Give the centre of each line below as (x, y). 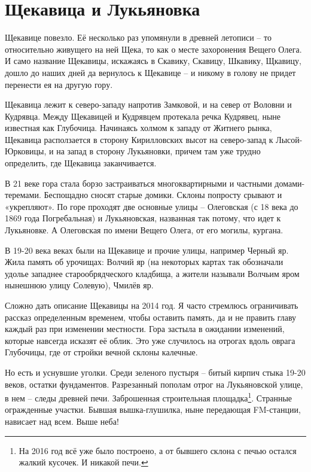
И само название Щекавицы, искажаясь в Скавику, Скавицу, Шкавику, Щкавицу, (153, 61)
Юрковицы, (26, 151)
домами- (290, 183)
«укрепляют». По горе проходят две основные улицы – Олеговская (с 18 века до (152, 206)
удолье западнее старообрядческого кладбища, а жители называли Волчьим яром (152, 273)
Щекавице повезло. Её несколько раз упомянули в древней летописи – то (138, 37)
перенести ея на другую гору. (59, 84)
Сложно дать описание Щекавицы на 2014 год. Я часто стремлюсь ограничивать (152, 305)
